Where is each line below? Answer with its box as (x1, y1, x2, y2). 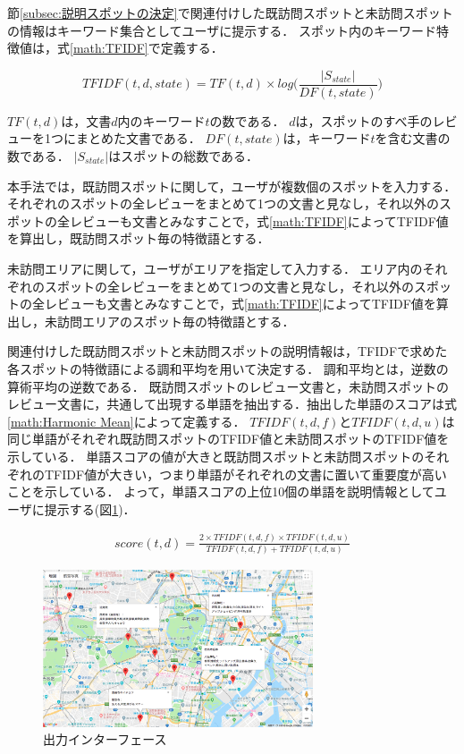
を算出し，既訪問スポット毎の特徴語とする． (7, 229, 270, 248)
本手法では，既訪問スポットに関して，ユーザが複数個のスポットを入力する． (7, 176, 457, 195)
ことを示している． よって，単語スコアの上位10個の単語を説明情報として (7, 482, 434, 501)
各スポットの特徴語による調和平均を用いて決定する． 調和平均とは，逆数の (7, 359, 449, 377)
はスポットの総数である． (108, 147, 259, 165)
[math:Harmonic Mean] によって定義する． (7, 411, 246, 430)
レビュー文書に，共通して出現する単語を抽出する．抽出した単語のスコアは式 (7, 394, 457, 413)
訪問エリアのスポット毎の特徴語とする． (56, 311, 295, 330)
